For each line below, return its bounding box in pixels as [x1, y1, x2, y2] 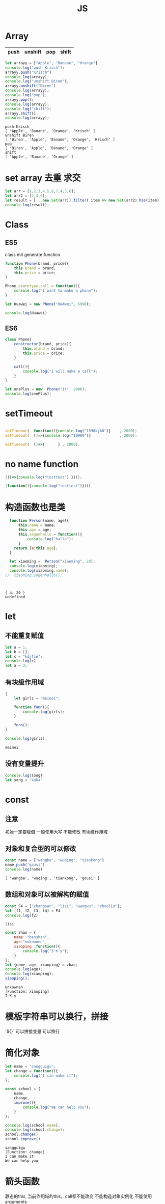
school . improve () [5, 1137, 41, 1142]
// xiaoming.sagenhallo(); [5, 573, 63, 578]
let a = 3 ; [5, 663, 27, 668]
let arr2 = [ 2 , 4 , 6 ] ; [5, 194, 48, 198]
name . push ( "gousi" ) [5, 863, 45, 868]
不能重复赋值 [5, 632, 44, 640]
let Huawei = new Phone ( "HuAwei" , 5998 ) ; [5, 302, 91, 307]
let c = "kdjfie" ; [5, 654, 43, 659]
